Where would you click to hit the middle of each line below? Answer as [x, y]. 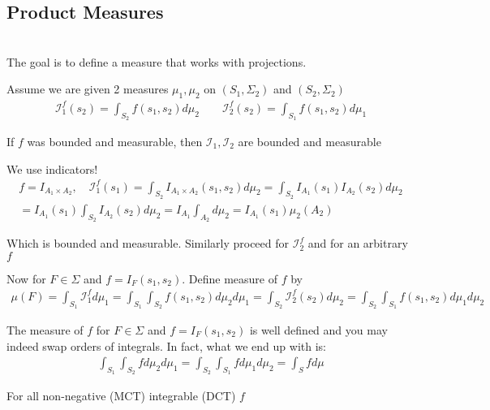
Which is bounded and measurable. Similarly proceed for [148, 243]
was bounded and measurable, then [115, 141]
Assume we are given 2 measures [88, 89]
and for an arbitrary [358, 243]
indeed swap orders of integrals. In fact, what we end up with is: [166, 345]
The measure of [45, 330]
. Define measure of [230, 278]
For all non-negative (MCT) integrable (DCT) [121, 396]
